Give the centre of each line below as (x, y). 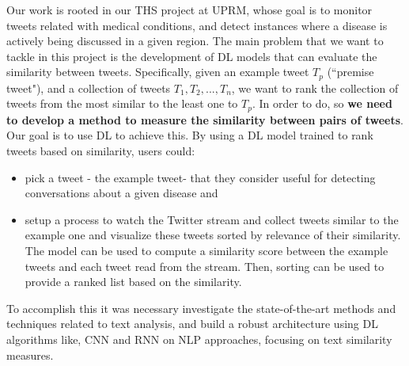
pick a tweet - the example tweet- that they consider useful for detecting (200, 177)
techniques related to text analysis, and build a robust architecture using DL (192, 324)
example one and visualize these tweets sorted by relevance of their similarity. (213, 235)
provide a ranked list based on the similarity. (133, 282)
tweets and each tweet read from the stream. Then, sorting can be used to (204, 266)
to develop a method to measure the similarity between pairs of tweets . (205, 119)
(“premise (350, 72)
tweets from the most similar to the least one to (122, 103)
